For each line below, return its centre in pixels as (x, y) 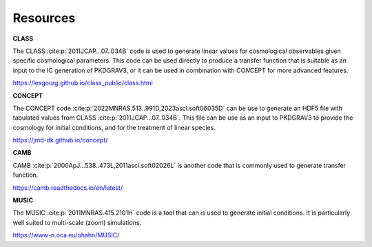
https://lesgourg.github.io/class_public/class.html (83, 83)
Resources (44, 18)
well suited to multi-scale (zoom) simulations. (77, 222)
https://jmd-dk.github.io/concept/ (60, 140)
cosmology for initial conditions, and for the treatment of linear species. (114, 127)
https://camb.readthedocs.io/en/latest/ (68, 187)
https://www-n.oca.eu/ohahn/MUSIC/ (66, 235)
